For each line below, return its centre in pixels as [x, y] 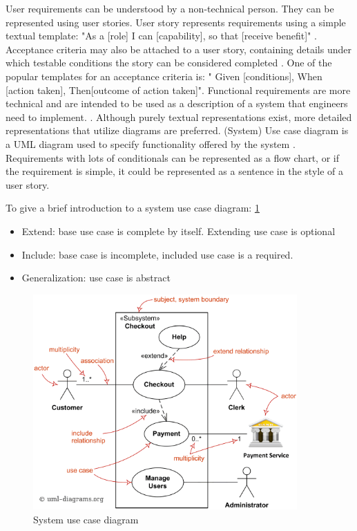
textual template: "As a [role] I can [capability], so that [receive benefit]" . [161, 36]
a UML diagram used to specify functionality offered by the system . [151, 143]
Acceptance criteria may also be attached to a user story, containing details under [178, 49]
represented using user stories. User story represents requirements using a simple [176, 22]
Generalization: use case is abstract [96, 278]
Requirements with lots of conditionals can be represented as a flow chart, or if [172, 157]
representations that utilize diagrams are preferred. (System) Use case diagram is [177, 130]
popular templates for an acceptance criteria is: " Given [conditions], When [164, 76]
